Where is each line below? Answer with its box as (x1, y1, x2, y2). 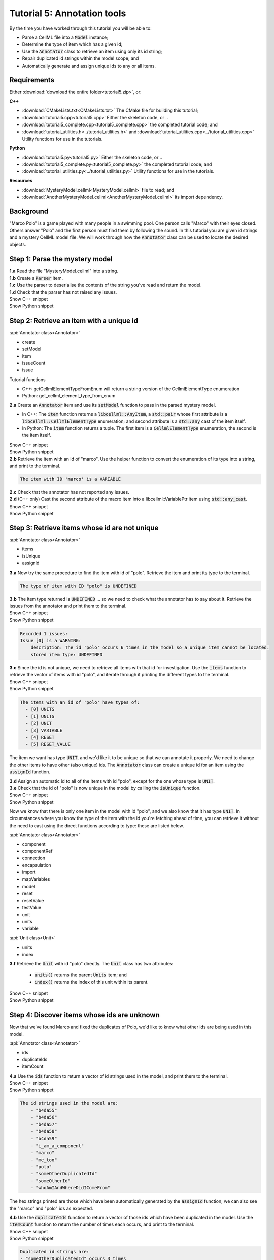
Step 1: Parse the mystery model (9, 255, 113, 263)
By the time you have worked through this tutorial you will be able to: (9, 25, 152, 31)
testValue (22, 905, 42, 911)
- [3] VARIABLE (25, 727, 63, 733)
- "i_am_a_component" (30, 1143, 84, 1149)
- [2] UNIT (25, 721, 52, 726)
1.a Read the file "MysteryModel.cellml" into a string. (9, 268, 118, 274)
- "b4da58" (30, 1129, 57, 1135)
